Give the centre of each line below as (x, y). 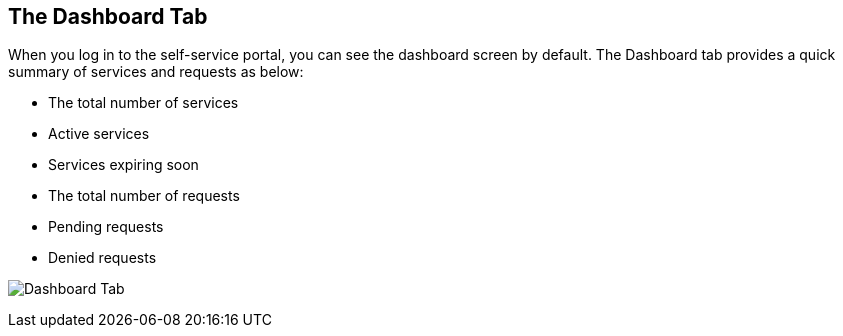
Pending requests (106, 227)
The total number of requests (144, 196)
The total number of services (143, 103)
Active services (99, 134)
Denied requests (102, 258)
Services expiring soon (123, 165)
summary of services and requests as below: (156, 72)
